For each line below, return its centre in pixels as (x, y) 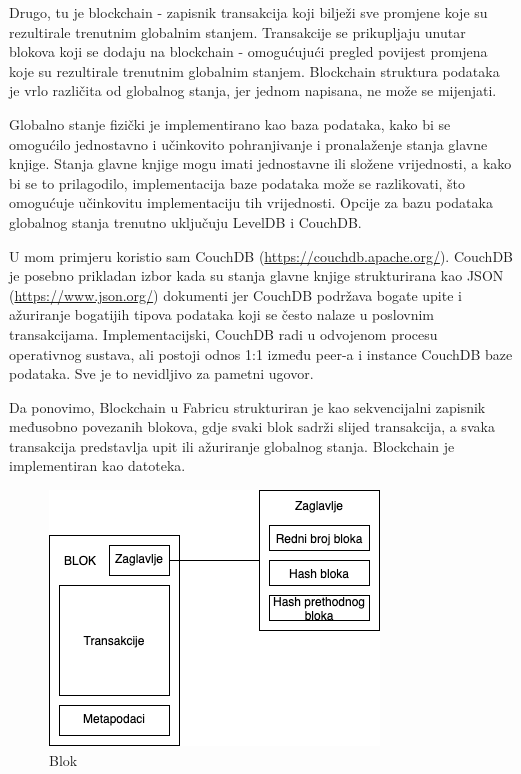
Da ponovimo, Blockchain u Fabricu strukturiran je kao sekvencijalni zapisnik (247, 406)
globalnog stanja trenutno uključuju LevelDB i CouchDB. (185, 221)
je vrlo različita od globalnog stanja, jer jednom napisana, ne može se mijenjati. (253, 90)
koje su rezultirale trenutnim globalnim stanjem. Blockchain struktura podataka (254, 70)
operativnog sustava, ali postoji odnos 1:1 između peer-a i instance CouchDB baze (261, 353)
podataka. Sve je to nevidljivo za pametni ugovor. (161, 373)
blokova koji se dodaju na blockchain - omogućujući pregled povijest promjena (248, 51)
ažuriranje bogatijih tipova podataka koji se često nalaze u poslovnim (222, 314)
